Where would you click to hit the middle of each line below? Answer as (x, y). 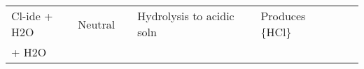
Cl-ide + (32, 16)
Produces (283, 16)
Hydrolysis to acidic (186, 16)
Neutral (97, 24)
